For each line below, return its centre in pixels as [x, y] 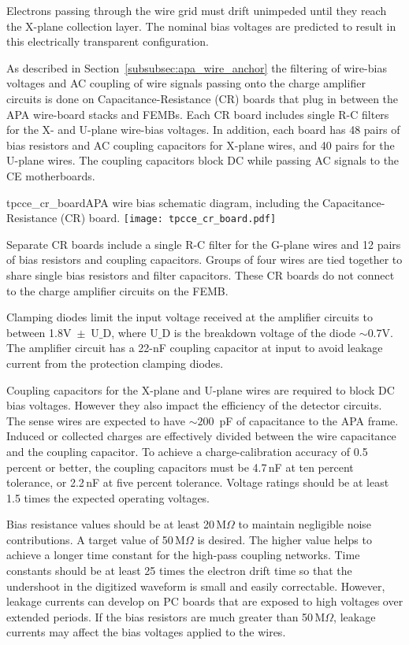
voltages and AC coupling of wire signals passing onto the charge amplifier [186, 83]
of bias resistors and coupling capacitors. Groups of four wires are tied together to [204, 259]
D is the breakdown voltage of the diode [259, 332]
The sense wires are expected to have [96, 420]
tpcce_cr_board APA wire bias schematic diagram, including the [163, 202]
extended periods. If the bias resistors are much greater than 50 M [166, 616]
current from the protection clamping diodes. [115, 363]
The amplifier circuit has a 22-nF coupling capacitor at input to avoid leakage [195, 348]
